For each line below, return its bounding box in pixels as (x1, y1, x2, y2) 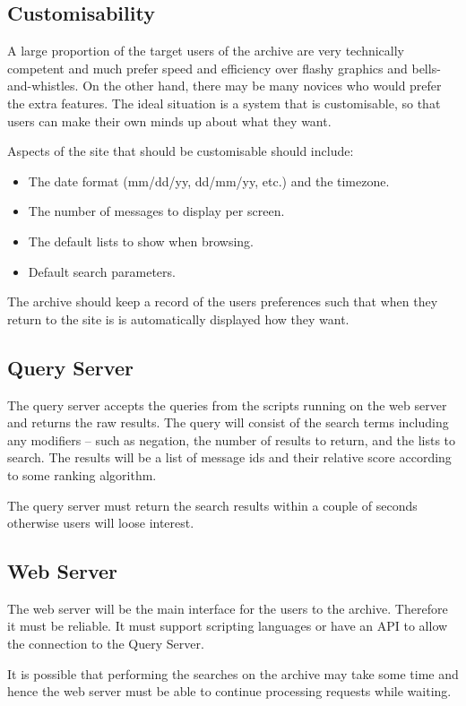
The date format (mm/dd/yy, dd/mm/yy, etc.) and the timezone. (28, 171, 390, 190)
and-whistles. (7, 76, 79, 95)
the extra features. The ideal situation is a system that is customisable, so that (7, 93, 441, 112)
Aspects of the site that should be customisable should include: (7, 142, 354, 160)
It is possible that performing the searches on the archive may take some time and (7, 664, 459, 683)
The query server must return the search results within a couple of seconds (7, 495, 418, 514)
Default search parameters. (28, 262, 176, 280)
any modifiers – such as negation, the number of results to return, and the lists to (7, 430, 456, 449)
